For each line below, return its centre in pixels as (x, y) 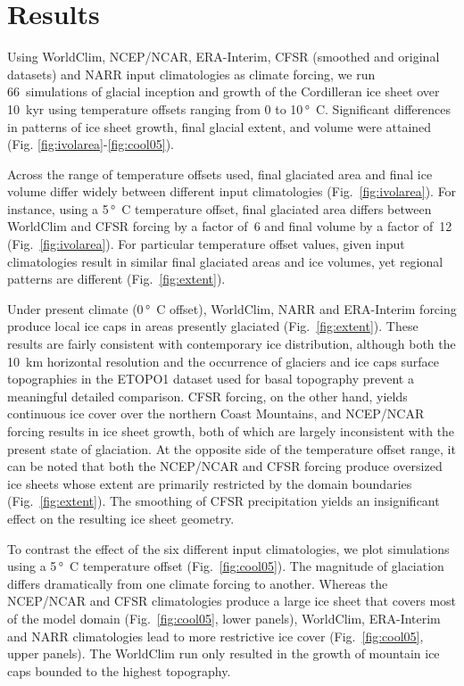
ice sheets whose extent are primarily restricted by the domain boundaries (210, 483)
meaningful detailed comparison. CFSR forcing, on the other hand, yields (207, 396)
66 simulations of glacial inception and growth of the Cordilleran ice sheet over (224, 91)
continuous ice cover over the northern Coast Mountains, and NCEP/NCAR (216, 413)
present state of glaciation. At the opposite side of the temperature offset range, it (232, 448)
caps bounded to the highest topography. (119, 670)
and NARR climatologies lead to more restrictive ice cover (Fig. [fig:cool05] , (215, 636)
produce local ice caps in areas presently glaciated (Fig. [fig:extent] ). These (213, 326)
